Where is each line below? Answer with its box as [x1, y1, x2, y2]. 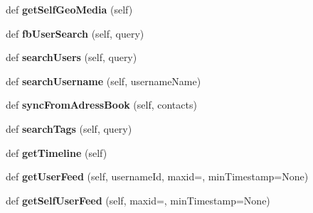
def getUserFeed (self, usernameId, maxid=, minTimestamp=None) [6, 169, 309, 184]
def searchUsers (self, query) [6, 50, 137, 65]
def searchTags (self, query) [6, 121, 132, 136]
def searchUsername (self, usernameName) [6, 73, 201, 88]
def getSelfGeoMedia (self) [6, 2, 133, 16]
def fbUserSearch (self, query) [6, 26, 144, 40]
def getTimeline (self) [6, 145, 107, 160]
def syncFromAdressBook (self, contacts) [6, 97, 197, 112]
